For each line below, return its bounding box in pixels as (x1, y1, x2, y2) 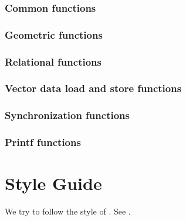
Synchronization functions (5, 108, 130, 123)
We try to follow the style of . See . (5, 205, 131, 217)
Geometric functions (5, 27, 103, 42)
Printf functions (5, 135, 81, 149)
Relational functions (5, 54, 102, 69)
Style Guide (5, 171, 102, 195)
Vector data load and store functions (5, 81, 182, 96)
